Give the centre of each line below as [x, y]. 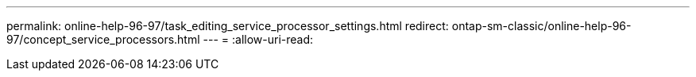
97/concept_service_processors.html [103, 39]
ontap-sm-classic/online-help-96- [541, 26]
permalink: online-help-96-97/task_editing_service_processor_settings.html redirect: [228, 26]
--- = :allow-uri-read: [258, 39]
